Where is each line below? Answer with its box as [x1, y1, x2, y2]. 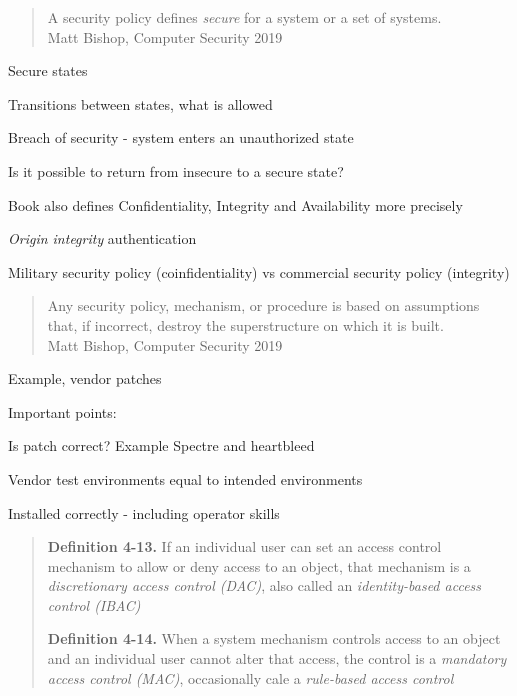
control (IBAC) [47, 594, 141, 615]
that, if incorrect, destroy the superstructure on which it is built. [47, 314, 444, 335]
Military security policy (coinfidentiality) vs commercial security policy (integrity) [8, 261, 510, 282]
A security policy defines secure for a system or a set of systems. [47, 7, 442, 27]
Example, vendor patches [8, 368, 162, 389]
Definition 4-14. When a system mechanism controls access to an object [47, 628, 501, 649]
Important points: [8, 401, 117, 422]
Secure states [8, 60, 88, 81]
